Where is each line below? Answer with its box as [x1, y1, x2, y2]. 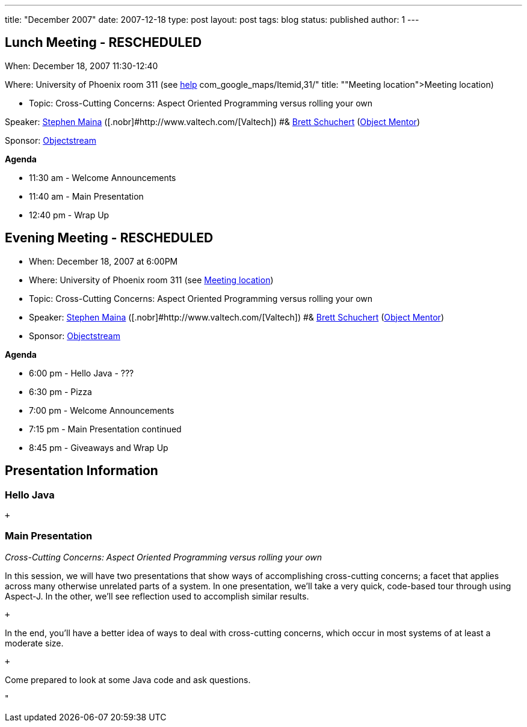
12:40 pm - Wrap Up [29, 209, 109, 220]
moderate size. [5, 637, 64, 648]
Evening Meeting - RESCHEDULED [5, 230, 214, 246]
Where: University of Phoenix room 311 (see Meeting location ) [29, 274, 274, 285]
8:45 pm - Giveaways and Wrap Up [29, 442, 168, 453]
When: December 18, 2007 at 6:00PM [29, 256, 178, 266]
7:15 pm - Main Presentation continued [29, 423, 182, 434]
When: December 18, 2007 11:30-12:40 [5, 60, 158, 71]
